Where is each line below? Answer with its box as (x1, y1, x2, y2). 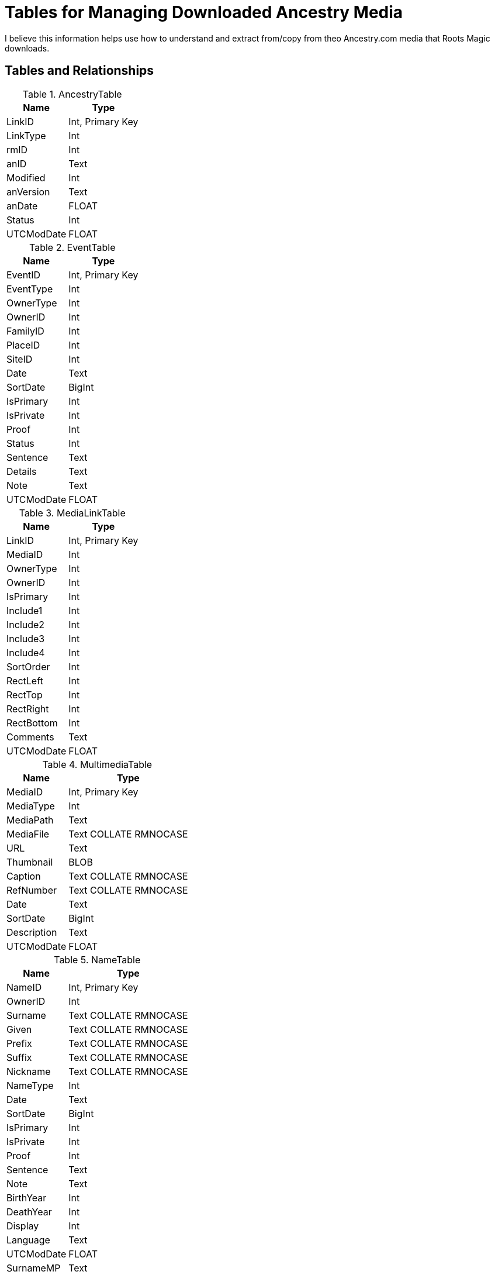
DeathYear (6, 1205, 52, 1218)
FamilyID (6, 325, 44, 337)
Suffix (6, 1051, 32, 1063)
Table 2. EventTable (29, 241, 116, 253)
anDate (6, 199, 38, 212)
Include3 (6, 632, 45, 645)
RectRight (6, 702, 49, 715)
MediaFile (6, 828, 49, 840)
